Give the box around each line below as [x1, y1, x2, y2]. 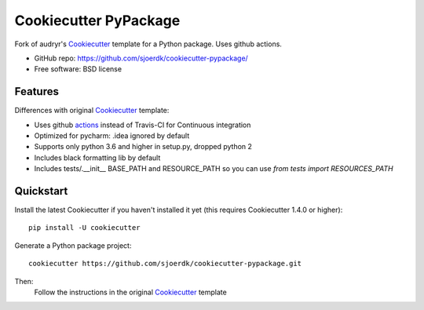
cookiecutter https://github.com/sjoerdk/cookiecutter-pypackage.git [28, 259, 302, 268]
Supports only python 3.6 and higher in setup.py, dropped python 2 [34, 142, 253, 151]
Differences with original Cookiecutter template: [14, 106, 170, 115]
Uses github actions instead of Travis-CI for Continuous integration [34, 120, 251, 129]
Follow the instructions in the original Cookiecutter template [34, 287, 227, 297]
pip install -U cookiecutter [28, 224, 141, 232]
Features [14, 85, 59, 98]
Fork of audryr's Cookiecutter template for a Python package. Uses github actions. [14, 39, 283, 49]
